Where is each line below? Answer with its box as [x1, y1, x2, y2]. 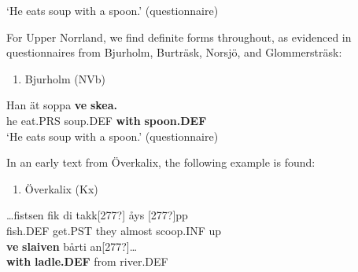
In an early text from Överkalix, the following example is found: [6, 154, 316, 171]
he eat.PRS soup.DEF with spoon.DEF [6, 112, 207, 128]
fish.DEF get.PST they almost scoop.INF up [6, 222, 222, 238]
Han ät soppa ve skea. [6, 97, 117, 113]
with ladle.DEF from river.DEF [6, 253, 168, 270]
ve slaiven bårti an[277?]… [6, 237, 138, 254]
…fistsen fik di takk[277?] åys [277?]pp [6, 207, 188, 223]
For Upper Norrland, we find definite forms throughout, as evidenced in [6, 28, 352, 45]
